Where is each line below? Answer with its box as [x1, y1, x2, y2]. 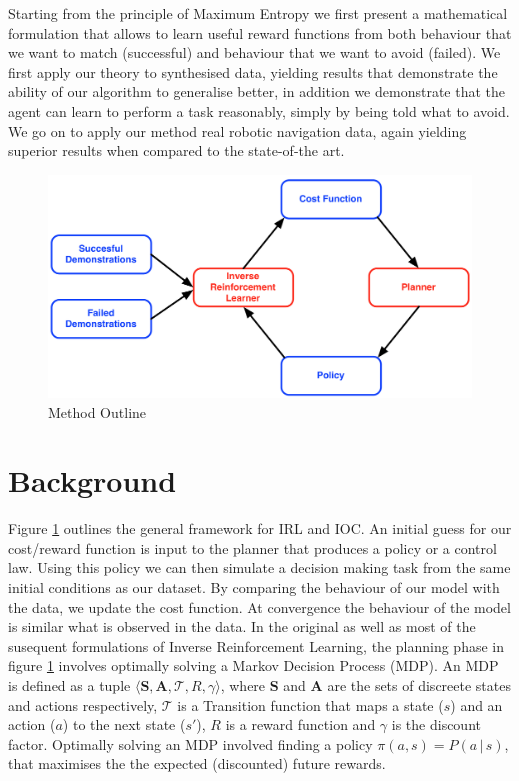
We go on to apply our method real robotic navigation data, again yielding [8, 120, 467, 141]
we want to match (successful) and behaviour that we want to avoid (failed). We [8, 42, 501, 63]
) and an [450, 694, 503, 715]
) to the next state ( [62, 714, 186, 735]
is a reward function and [225, 714, 376, 735]
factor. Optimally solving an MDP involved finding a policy [8, 733, 373, 754]
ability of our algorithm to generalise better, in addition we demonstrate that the [8, 81, 505, 102]
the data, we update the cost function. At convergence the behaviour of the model [8, 596, 511, 617]
